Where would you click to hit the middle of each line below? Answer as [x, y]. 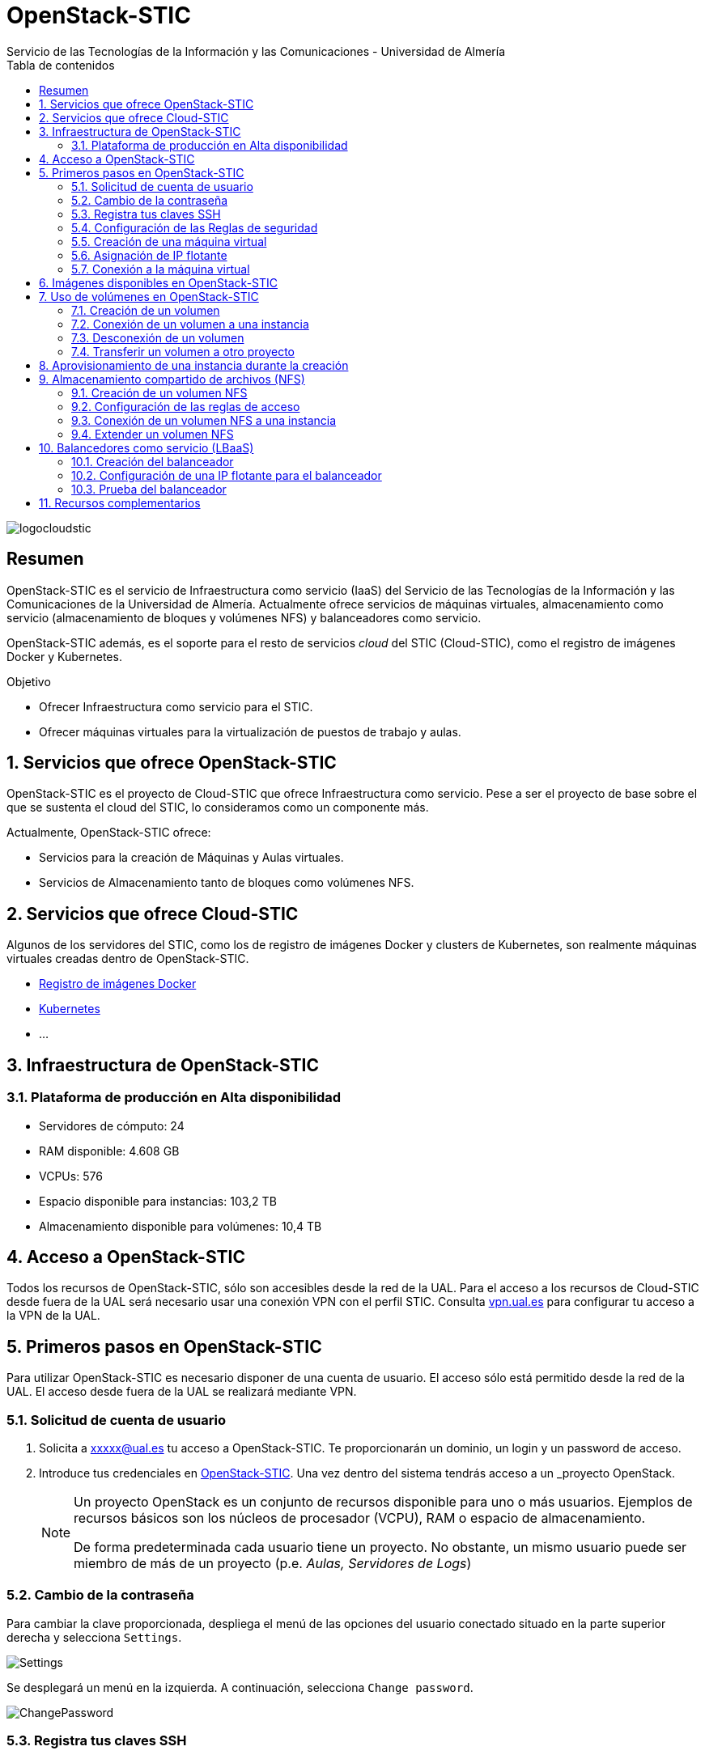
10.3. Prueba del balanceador [149, 489]
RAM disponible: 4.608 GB [109, 1151]
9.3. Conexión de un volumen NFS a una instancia [204, 420]
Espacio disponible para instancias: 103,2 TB [158, 1201]
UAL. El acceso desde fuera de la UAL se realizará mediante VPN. [182, 1392]
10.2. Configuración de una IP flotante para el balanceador [227, 475]
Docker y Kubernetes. [64, 656]
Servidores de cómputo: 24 [112, 1125]
